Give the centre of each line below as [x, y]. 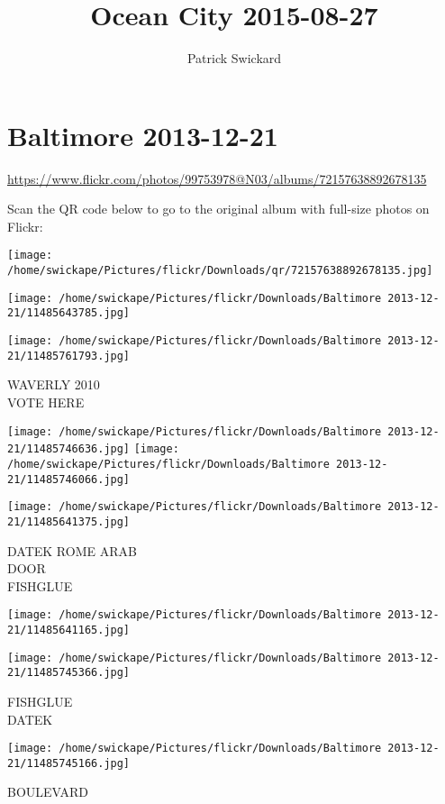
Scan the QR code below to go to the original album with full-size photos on [218, 209]
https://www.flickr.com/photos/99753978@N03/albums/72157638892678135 [217, 178]
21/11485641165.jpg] [69, 630]
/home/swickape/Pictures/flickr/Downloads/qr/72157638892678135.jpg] [220, 271]
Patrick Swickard [234, 58]
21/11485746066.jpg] [69, 479]
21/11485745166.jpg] [69, 763]
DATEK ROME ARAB [72, 550]
